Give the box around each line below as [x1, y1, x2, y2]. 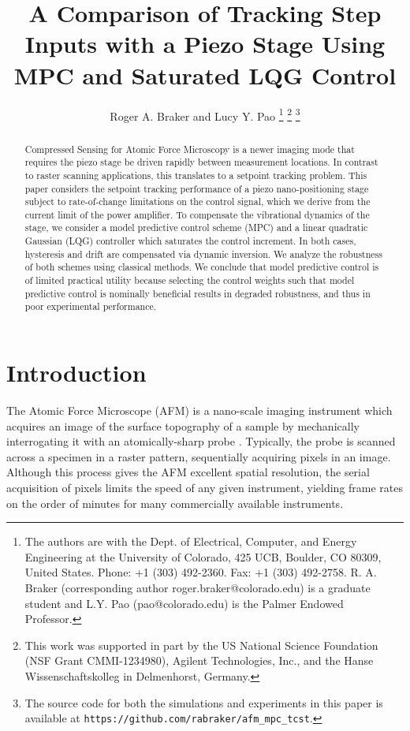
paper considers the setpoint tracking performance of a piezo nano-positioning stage [24, 181, 369, 195]
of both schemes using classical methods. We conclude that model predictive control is [24, 260, 379, 274]
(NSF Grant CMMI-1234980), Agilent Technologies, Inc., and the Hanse [24, 652, 374, 669]
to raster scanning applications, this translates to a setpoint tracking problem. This [24, 168, 367, 181]
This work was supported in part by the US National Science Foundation [24, 636, 378, 653]
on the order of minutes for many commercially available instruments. [6, 494, 344, 511]
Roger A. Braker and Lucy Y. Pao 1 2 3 [110, 105, 300, 124]
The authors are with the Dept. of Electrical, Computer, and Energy [24, 533, 357, 550]
